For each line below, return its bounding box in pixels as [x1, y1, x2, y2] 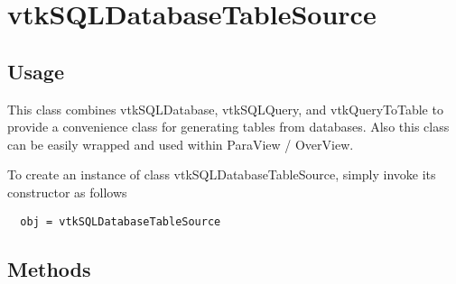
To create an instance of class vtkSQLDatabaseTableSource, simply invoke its [7, 165, 436, 184]
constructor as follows [7, 182, 127, 201]
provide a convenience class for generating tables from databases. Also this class [7, 117, 450, 136]
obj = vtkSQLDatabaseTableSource [20, 215, 221, 228]
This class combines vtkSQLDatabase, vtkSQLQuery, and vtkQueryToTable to [7, 99, 443, 118]
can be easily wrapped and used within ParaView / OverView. [7, 134, 354, 153]
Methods [7, 254, 91, 282]
